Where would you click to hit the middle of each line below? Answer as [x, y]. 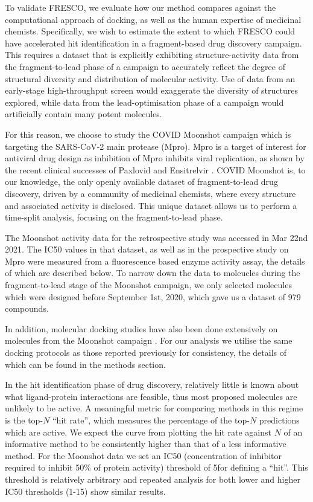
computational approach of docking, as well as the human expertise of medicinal [153, 19]
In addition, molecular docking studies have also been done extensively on [141, 328]
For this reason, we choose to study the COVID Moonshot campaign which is [148, 134]
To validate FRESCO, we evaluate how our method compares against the [141, 7]
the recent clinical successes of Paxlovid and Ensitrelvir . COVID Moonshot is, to [155, 169]
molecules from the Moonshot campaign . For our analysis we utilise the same [149, 340]
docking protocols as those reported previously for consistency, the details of [146, 352]
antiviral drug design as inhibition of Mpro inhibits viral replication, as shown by [155, 158]
